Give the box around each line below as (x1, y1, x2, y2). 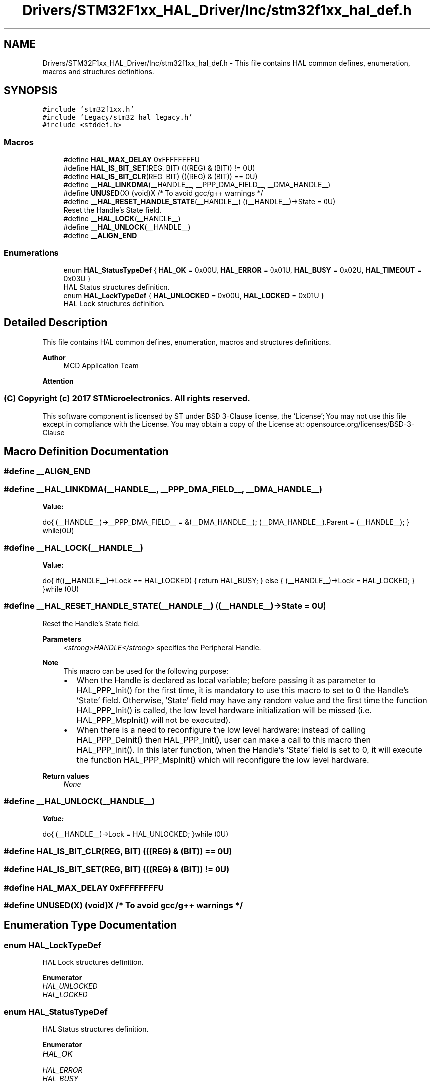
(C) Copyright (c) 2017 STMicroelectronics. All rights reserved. (4, 393, 250, 404)
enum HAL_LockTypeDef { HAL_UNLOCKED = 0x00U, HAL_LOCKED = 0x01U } (63, 291, 324, 300)
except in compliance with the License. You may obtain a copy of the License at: (42, 420, 304, 428)
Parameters (42, 634, 82, 643)
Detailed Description (4, 316, 108, 329)
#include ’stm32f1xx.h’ (42, 105, 134, 114)
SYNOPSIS (4, 84, 58, 97)
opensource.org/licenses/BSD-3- (306, 420, 415, 428)
